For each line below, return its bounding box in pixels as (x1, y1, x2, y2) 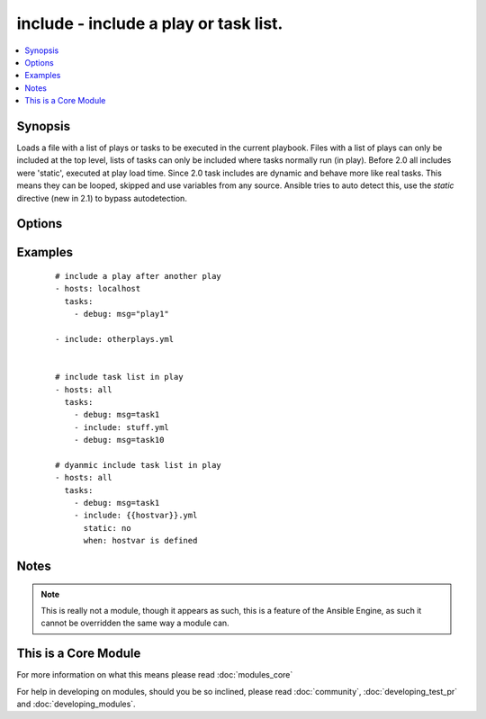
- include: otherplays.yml (55, 334, 175, 344)
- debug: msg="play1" (73, 309, 170, 319)
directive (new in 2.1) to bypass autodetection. (16, 193, 188, 203)
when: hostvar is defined (83, 535, 198, 546)
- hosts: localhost (55, 283, 141, 294)
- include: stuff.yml (73, 422, 170, 432)
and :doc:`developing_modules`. (16, 698, 136, 710)
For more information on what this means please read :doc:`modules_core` (16, 670, 293, 680)
